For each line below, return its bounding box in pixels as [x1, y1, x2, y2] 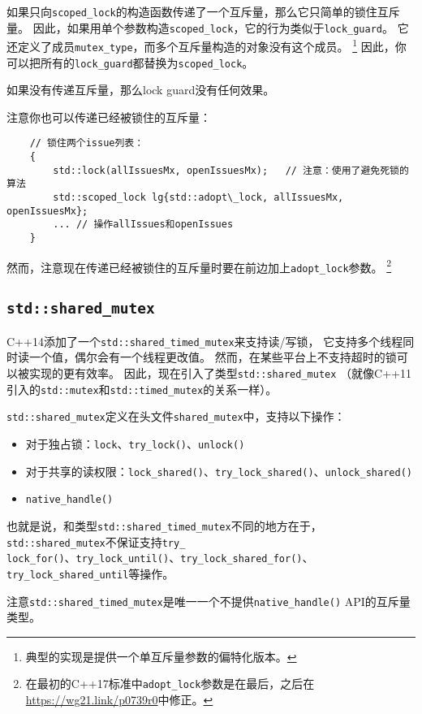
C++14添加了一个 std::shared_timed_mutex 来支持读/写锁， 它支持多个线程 [6, 332, 403, 349]
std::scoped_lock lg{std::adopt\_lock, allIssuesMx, [53, 192, 344, 204]
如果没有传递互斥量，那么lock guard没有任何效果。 [6, 81, 275, 98]
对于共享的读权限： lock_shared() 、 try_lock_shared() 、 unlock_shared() [25, 462, 412, 479]
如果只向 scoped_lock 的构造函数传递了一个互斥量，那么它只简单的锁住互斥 [6, 3, 400, 19]
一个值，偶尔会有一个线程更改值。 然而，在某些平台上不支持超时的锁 [28, 348, 397, 366]
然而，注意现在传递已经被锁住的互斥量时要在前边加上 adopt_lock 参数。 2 [6, 256, 392, 275]
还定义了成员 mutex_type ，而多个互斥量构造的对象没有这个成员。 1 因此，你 [6, 36, 407, 54]
